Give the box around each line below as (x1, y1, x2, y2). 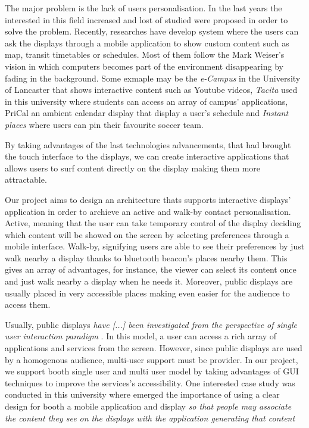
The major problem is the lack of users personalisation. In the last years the (5, 2, 282, 14)
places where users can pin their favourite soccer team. (5, 118, 204, 130)
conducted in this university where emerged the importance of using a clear (5, 388, 280, 401)
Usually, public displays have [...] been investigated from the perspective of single (5, 318, 297, 330)
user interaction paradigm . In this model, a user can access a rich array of (5, 330, 277, 342)
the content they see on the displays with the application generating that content (5, 411, 295, 424)
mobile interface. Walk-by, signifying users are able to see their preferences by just (5, 240, 305, 252)
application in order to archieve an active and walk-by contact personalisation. (5, 205, 291, 217)
